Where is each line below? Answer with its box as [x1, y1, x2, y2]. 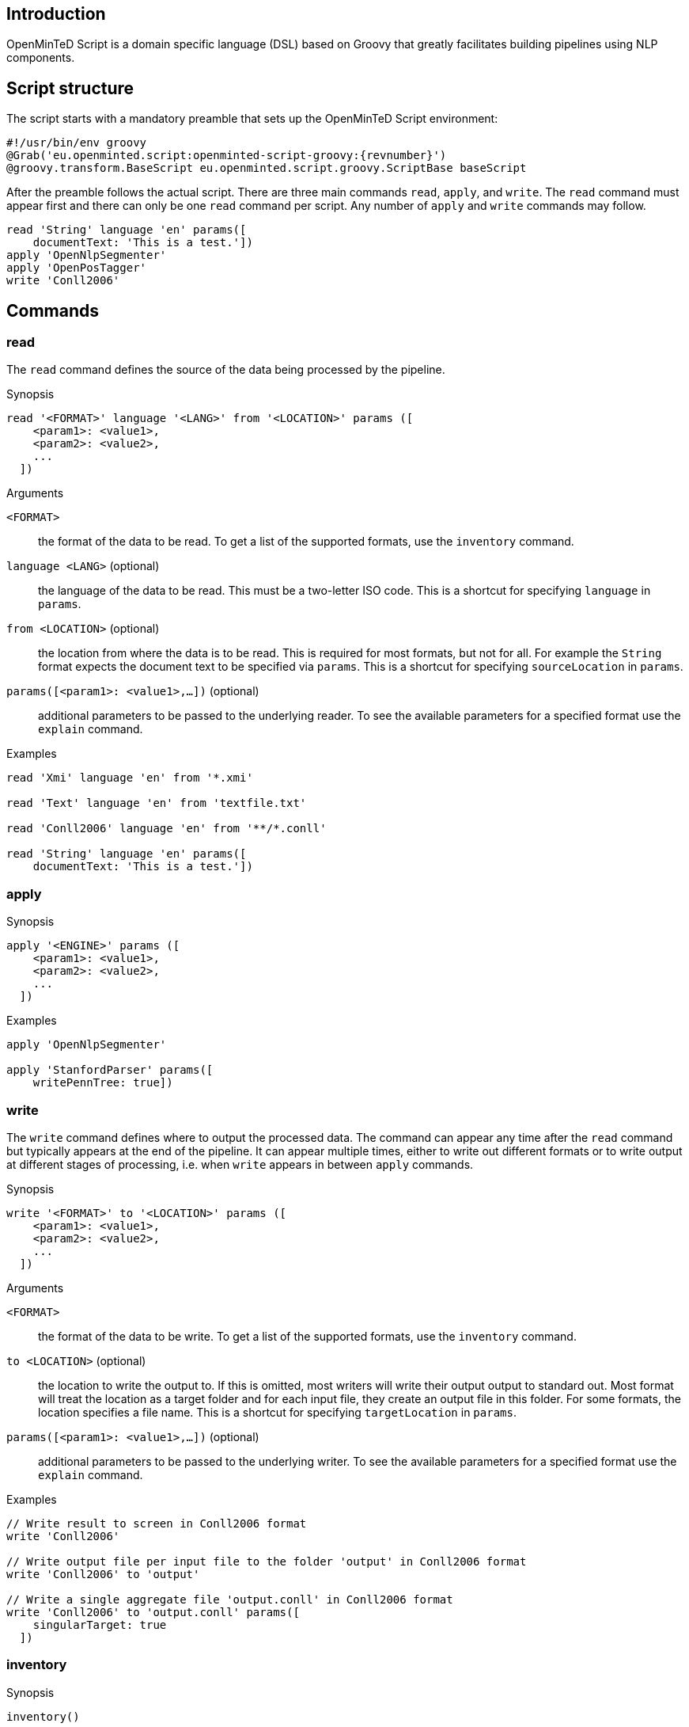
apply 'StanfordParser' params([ [6, 1063, 214, 1077]
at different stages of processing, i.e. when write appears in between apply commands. [6, 1157, 474, 1171]
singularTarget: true [32, 1618, 167, 1631]
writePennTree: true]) [32, 1076, 173, 1090]
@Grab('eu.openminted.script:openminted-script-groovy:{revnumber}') [6, 149, 447, 162]
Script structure [6, 78, 134, 98]
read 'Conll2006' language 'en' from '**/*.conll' [6, 822, 327, 835]
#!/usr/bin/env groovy [6, 136, 147, 150]
